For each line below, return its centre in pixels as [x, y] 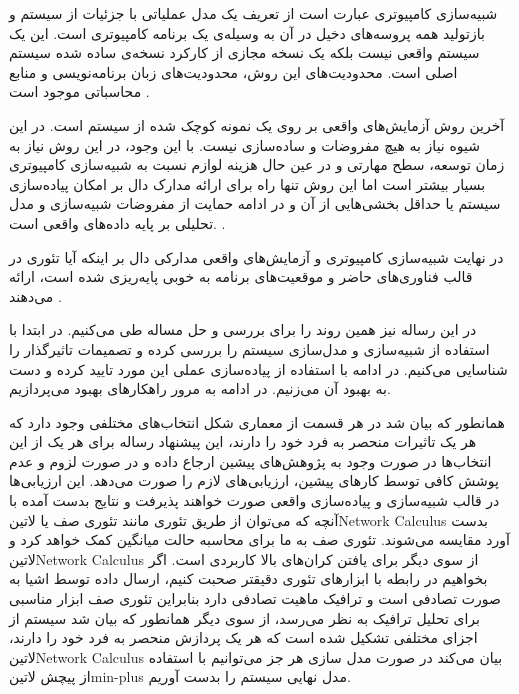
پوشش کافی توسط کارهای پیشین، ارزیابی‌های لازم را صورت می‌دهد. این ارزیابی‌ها [254, 480]
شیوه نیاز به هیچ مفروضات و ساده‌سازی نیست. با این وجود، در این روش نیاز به [244, 144]
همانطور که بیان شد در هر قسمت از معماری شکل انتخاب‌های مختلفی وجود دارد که [257, 421]
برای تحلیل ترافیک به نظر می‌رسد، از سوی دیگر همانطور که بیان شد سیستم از [244, 617]
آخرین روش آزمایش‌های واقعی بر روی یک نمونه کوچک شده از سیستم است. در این [257, 124]
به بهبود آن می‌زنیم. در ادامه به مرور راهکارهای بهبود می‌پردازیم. [200, 388]
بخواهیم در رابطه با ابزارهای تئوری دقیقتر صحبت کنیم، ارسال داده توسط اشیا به [248, 578]
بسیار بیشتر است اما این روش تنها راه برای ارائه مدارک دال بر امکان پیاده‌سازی [247, 183]
